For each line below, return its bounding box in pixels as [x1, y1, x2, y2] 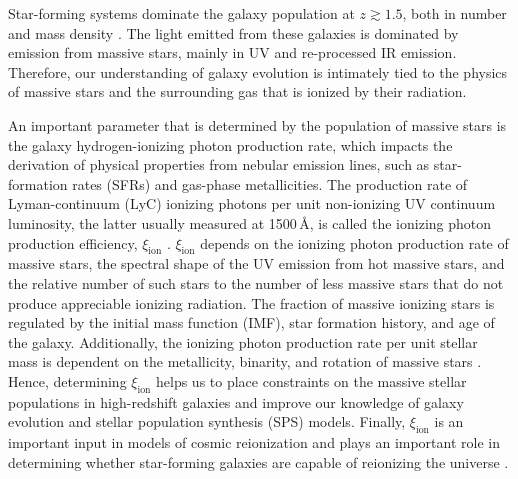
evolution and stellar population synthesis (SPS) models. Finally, [8, 411, 406, 432]
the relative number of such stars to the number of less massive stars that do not [8, 272, 504, 293]
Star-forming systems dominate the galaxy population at [8, 3, 355, 23]
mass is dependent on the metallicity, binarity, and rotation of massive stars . [8, 351, 482, 372]
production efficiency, [8, 232, 138, 253]
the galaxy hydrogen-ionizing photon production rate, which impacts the [8, 134, 453, 155]
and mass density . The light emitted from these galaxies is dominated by [8, 22, 459, 43]
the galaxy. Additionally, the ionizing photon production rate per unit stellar [8, 331, 478, 352]
